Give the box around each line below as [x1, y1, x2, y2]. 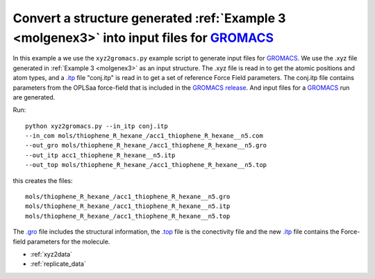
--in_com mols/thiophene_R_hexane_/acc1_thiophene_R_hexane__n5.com [25, 132, 263, 140]
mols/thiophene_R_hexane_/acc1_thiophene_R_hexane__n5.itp [25, 202, 231, 210]
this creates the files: [12, 176, 73, 184]
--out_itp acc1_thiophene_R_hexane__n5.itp [25, 151, 176, 159]
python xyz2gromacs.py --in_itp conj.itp [25, 122, 168, 130]
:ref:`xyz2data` [30, 250, 73, 258]
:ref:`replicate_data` [30, 260, 86, 268]
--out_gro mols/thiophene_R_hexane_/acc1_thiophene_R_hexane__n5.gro [25, 141, 267, 150]
